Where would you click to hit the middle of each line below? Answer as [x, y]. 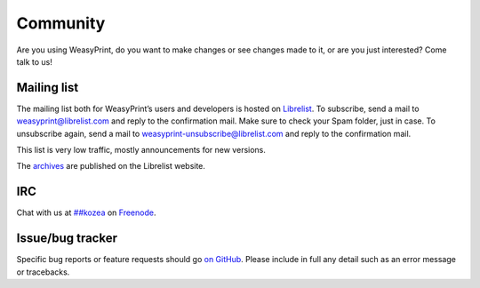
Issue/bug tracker [67, 239]
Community [61, 23]
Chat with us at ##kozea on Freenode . [86, 212]
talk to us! [34, 61]
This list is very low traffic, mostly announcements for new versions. [141, 150]
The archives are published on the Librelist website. [111, 166]
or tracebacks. [43, 272]
